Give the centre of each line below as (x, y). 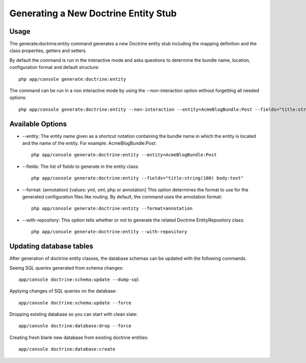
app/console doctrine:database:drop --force (75, 326)
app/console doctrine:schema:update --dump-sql (79, 279)
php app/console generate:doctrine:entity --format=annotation (112, 209)
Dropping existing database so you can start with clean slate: (73, 314)
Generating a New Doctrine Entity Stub (93, 13)
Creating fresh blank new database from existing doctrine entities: (79, 337)
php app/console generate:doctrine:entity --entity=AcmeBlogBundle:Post (124, 155)
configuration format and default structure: (54, 67)
